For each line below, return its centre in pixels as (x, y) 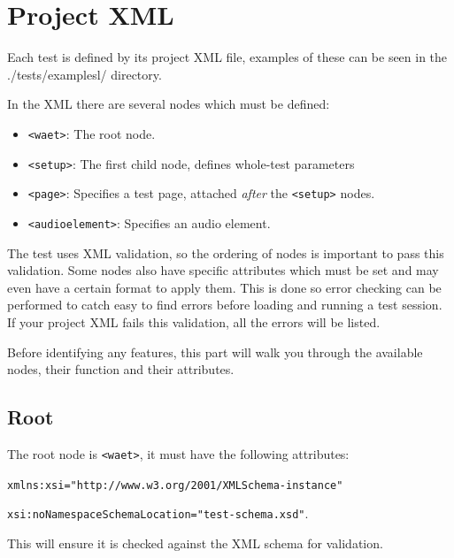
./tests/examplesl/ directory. (85, 74)
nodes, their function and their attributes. (121, 369)
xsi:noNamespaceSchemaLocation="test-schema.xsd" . (158, 513)
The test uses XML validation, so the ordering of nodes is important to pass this (226, 252)
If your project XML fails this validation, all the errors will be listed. (194, 321)
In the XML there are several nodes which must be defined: (169, 104)
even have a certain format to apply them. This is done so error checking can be (224, 287)
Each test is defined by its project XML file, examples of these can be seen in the (227, 57)
